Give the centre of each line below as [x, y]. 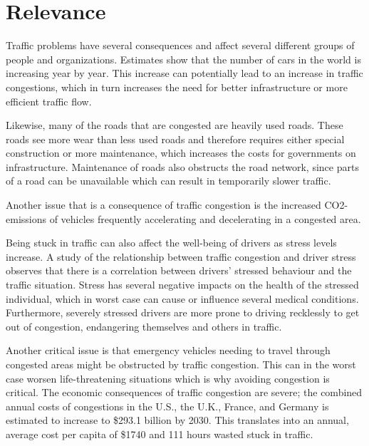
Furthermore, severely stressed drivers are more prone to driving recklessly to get [183, 312]
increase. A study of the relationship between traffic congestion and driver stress [181, 256]
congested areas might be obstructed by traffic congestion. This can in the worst [181, 364]
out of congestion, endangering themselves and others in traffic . [144, 326]
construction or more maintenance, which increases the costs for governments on [181, 153]
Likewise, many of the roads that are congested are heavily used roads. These [175, 125]
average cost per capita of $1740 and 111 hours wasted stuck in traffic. [160, 434]
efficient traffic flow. [49, 101]
